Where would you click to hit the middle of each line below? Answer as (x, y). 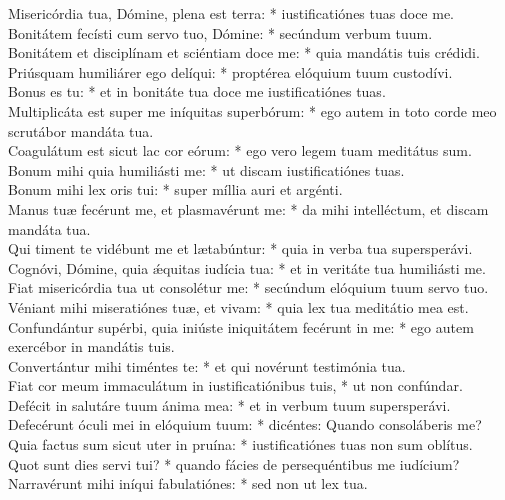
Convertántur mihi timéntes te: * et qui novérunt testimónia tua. (207, 365)
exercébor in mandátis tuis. (91, 346)
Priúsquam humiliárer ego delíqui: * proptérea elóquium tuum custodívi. (230, 71)
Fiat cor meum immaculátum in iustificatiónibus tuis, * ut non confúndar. (235, 385)
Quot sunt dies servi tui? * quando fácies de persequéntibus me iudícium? (234, 463)
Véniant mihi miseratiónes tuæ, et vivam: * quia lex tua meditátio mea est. (238, 306)
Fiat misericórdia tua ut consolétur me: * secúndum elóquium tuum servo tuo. (248, 287)
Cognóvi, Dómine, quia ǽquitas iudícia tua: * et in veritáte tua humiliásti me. (247, 267)
